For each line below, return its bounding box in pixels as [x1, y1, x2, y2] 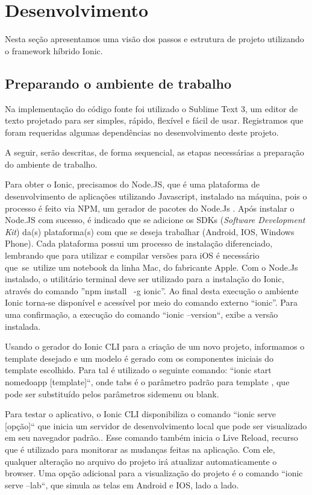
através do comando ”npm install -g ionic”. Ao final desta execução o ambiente [5, 284, 299, 297]
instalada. [5, 320, 41, 332]
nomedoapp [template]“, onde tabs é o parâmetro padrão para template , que [5, 375, 290, 388]
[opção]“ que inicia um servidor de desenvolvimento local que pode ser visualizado [5, 419, 307, 432]
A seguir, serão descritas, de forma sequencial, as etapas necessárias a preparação [5, 146, 304, 159]
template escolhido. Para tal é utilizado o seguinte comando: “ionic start [5, 364, 272, 376]
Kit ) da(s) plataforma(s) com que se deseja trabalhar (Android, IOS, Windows [5, 225, 295, 238]
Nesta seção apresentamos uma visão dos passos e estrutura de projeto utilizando [5, 33, 304, 45]
